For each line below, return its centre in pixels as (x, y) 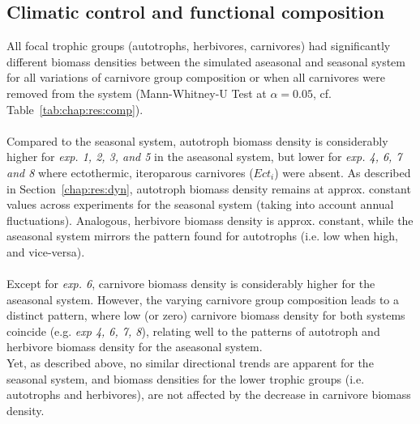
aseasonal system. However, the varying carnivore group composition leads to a (203, 299)
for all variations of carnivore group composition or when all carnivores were (196, 77)
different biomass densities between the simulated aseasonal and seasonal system (206, 61)
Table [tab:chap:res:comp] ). (75, 109)
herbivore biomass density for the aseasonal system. (135, 347)
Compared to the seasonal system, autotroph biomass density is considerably (197, 140)
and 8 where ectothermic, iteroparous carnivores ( (130, 172)
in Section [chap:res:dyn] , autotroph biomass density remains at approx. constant (209, 188)
